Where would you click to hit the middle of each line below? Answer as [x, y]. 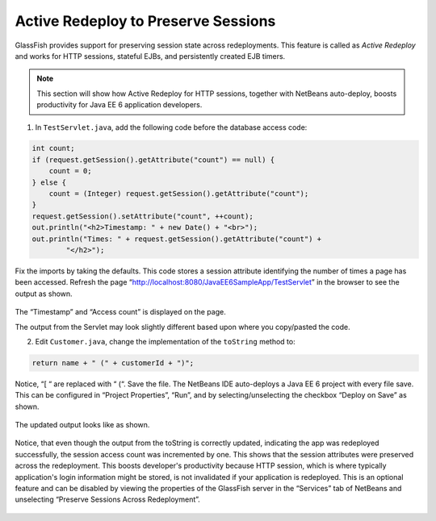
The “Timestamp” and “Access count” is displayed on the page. [120, 312]
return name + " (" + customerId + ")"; [113, 363]
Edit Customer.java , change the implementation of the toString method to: [165, 341]
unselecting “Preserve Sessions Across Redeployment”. [108, 499]
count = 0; [70, 171]
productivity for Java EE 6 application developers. [119, 105]
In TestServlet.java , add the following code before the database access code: [171, 127]
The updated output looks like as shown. [82, 425]
